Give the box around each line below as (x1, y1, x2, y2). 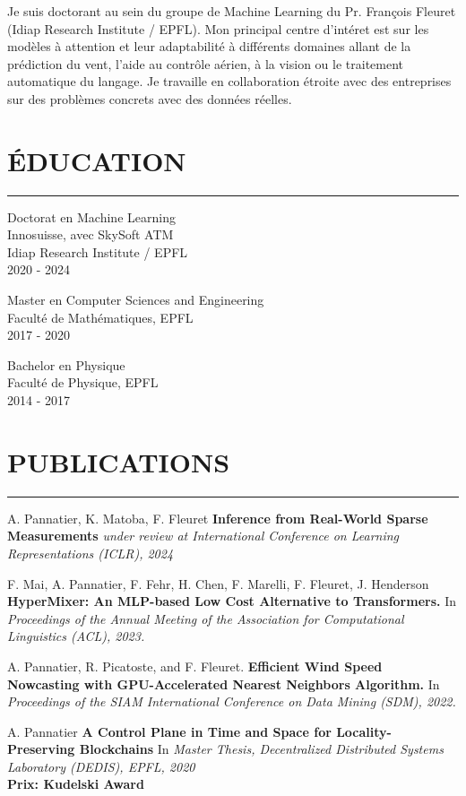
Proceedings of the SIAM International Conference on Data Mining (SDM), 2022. (7, 692, 456, 711)
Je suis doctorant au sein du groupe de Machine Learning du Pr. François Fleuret (7, 2, 456, 20)
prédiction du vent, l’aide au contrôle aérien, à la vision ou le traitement (7, 54, 404, 73)
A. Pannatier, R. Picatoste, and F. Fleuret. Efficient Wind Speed (7, 656, 383, 675)
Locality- (336, 722, 392, 740)
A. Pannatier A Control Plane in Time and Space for (7, 722, 332, 740)
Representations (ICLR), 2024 (7, 543, 174, 562)
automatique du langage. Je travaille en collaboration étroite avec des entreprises (7, 72, 452, 91)
